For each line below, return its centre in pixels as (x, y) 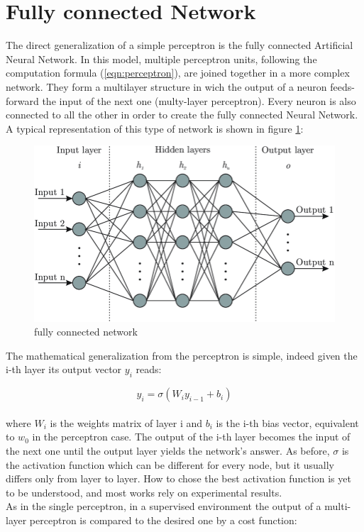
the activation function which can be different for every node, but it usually (170, 464)
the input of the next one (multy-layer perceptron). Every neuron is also (199, 100)
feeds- (342, 86)
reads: (149, 369)
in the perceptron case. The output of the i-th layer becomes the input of (191, 437)
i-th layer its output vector (64, 369)
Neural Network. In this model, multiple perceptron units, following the (161, 59)
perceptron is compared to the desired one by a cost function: (163, 520)
